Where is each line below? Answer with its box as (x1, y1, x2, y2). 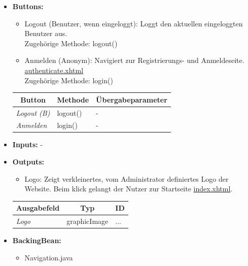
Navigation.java (24, 252, 73, 262)
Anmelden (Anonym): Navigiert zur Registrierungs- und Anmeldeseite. (24, 55, 244, 65)
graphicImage (66, 216, 109, 226)
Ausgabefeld (16, 203, 60, 213)
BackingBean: (12, 235, 61, 246)
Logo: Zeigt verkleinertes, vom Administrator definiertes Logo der (24, 173, 229, 184)
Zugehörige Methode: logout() (24, 38, 118, 48)
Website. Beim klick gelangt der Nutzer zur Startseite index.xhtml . (24, 183, 233, 194)
